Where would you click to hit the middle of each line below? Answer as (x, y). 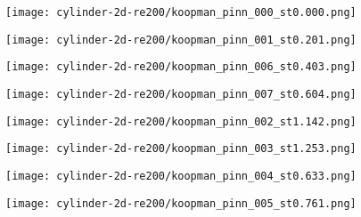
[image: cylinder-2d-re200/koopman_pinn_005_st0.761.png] (181, 203)
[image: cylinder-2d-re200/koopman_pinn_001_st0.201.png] (181, 40)
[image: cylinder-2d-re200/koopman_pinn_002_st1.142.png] (181, 121)
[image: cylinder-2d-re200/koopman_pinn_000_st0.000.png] (181, 12)
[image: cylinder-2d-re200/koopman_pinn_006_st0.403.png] (181, 67)
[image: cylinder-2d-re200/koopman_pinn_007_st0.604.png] (181, 94)
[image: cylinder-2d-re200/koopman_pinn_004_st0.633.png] (181, 176)
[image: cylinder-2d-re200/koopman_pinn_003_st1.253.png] (181, 149)
